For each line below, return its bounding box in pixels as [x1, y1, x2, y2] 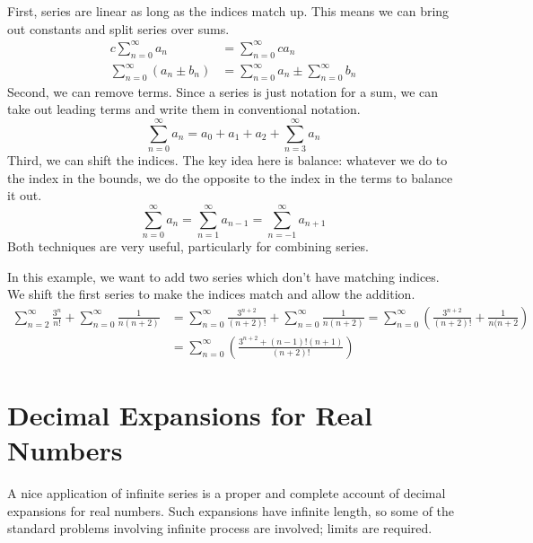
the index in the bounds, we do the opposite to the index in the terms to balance [7, 168, 453, 187]
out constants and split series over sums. [7, 19, 230, 38]
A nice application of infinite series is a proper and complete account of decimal [7, 484, 446, 503]
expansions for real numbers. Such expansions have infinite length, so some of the [7, 501, 455, 520]
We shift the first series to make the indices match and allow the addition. [7, 285, 415, 303]
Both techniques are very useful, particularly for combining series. [7, 237, 369, 256]
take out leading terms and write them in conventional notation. [7, 100, 361, 118]
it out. [7, 186, 42, 205]
